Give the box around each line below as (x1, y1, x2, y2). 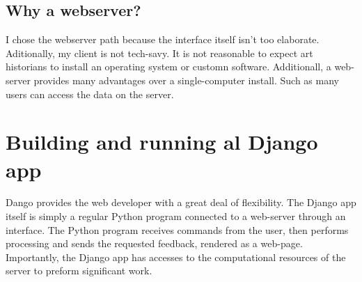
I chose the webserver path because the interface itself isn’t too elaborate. (6, 32, 320, 47)
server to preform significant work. (6, 263, 152, 278)
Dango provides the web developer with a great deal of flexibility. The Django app (6, 195, 356, 210)
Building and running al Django (6, 127, 318, 156)
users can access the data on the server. (6, 86, 174, 101)
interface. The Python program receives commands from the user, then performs (6, 222, 349, 237)
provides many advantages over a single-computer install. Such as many (33, 72, 339, 87)
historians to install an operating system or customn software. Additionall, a (6, 59, 331, 74)
